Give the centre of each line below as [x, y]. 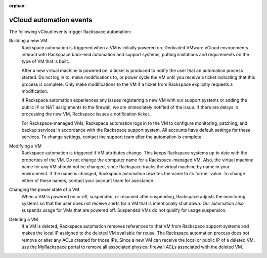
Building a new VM [28, 41]
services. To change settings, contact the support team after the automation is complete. [112, 137]
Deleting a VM [23, 219]
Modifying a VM [25, 146]
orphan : [18, 6]
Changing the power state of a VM [44, 189]
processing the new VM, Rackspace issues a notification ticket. [86, 114]
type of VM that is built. [45, 61]
